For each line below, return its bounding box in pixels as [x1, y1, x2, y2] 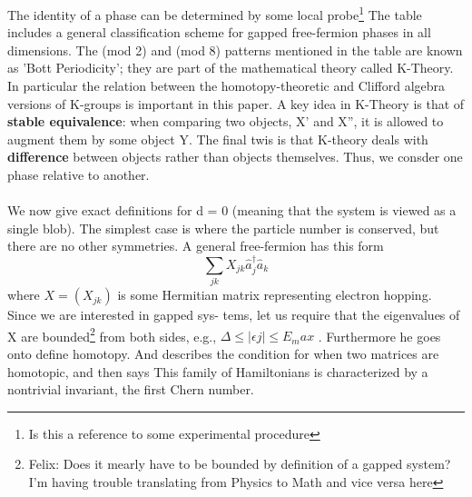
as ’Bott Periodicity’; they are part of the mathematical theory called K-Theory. [7, 58, 454, 77]
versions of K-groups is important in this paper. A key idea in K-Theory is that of [7, 94, 465, 113]
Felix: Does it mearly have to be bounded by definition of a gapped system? [28, 454, 451, 473]
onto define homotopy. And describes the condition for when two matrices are [7, 343, 439, 363]
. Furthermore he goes [318, 326, 441, 345]
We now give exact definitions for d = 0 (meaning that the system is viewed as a [7, 201, 457, 220]
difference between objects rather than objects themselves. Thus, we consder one [7, 147, 463, 166]
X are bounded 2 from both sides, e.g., [7, 323, 217, 345]
